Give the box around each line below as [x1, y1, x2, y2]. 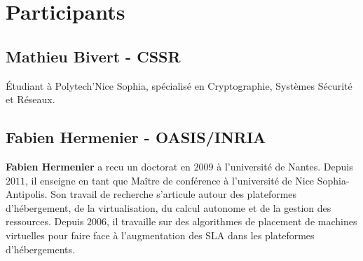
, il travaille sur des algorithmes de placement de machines [107, 214, 357, 229]
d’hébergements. [6, 241, 75, 256]
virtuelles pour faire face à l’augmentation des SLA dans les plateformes [6, 227, 315, 242]
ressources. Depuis [6, 214, 84, 229]
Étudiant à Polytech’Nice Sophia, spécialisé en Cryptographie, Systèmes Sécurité [6, 78, 352, 93]
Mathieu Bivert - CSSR [6, 45, 181, 67]
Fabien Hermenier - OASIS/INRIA [6, 126, 266, 148]
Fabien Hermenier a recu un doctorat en [6, 159, 191, 173]
